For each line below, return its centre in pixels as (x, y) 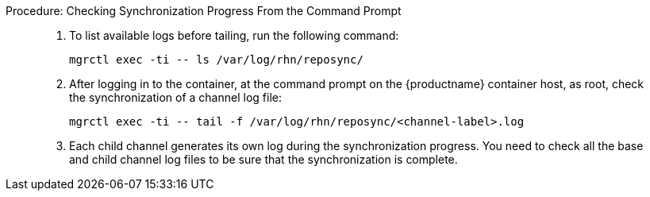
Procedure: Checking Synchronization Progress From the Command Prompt (204, 11)
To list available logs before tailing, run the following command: (234, 35)
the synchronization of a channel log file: (175, 97)
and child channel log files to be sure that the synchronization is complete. (263, 159)
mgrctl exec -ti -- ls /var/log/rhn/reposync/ (216, 60)
